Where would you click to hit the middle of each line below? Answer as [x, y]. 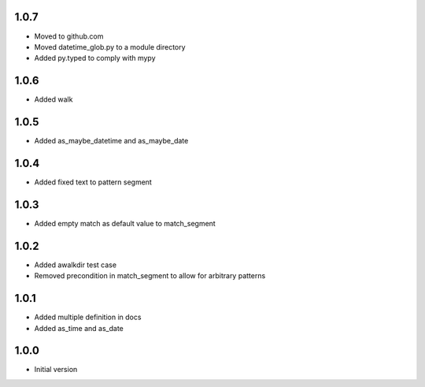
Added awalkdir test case [76, 265]
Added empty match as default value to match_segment [125, 223]
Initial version [56, 370]
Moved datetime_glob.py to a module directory [110, 47]
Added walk [54, 99]
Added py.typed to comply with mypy [95, 58]
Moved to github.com [69, 36]
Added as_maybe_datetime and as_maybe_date [111, 141]
